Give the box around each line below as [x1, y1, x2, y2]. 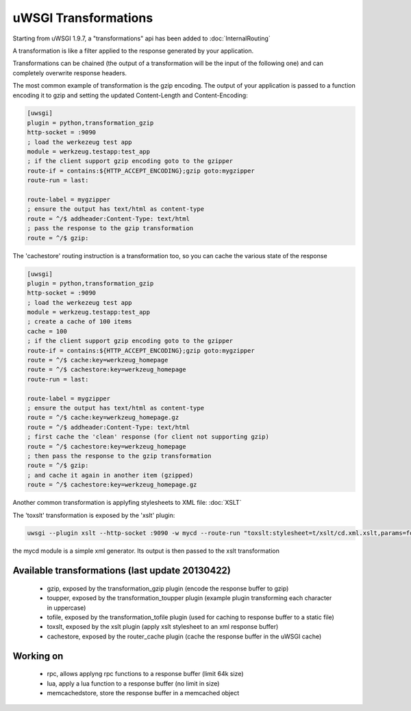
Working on [12, 650, 64, 662]
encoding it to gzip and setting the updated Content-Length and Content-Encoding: [12, 91, 248, 99]
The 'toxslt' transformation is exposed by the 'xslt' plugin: [12, 511, 175, 519]
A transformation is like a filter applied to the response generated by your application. [12, 47, 254, 55]
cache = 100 [27, 327, 68, 335]
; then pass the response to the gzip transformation [27, 452, 212, 460]
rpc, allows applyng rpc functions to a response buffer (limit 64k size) [47, 670, 244, 678]
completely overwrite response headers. [12, 68, 127, 77]
